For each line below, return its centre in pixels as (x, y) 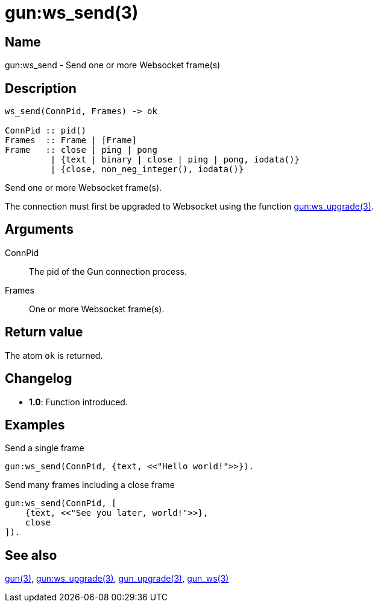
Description (41, 88)
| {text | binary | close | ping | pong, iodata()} (175, 160)
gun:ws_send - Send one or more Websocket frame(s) (113, 65)
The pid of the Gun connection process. (108, 271)
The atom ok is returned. (54, 355)
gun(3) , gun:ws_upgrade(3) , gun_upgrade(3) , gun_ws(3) (117, 579)
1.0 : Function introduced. (78, 402)
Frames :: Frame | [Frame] (71, 140)
